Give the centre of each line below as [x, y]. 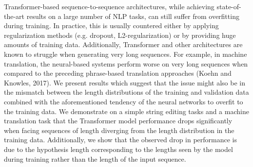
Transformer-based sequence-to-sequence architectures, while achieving [109, 6]
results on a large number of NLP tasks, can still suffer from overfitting [133, 16]
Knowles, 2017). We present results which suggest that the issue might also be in [125, 82]
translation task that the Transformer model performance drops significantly [118, 121]
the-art [14, 16]
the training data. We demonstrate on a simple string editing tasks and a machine [126, 111]
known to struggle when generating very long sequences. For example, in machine [126, 54]
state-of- [229, 6]
